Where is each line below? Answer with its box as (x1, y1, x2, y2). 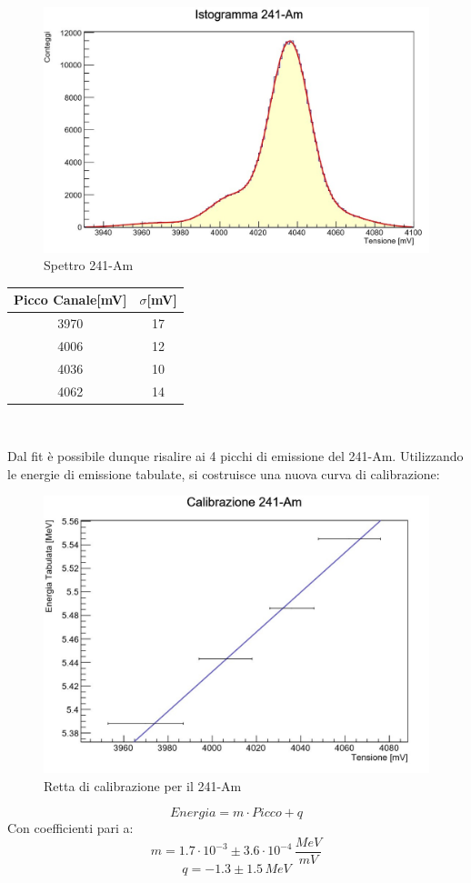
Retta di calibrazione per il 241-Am (44, 776, 242, 795)
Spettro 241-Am (44, 256, 134, 275)
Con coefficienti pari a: (7, 818, 134, 838)
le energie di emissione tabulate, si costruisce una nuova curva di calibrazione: (7, 464, 440, 483)
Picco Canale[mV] (14, 290, 127, 309)
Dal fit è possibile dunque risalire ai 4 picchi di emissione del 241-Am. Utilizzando (7, 447, 464, 466)
